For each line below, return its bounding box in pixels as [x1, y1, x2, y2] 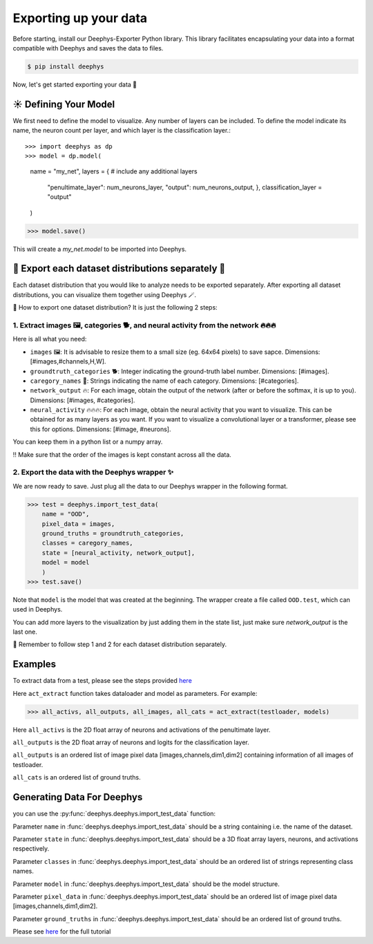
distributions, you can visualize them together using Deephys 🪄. [12, 290, 197, 299]
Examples [12, 659, 57, 670]
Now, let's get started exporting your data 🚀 [12, 80, 137, 88]
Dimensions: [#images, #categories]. [30, 396, 135, 404]
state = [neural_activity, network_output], [41, 549, 195, 556]
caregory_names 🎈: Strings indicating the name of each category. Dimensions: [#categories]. [30, 377, 299, 385]
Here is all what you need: [12, 335, 87, 343]
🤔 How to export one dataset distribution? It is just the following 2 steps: [12, 303, 218, 312]
